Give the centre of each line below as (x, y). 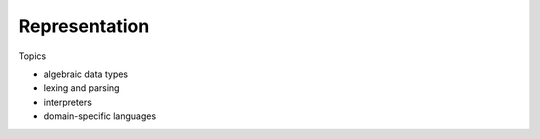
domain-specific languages (100, 116)
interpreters (67, 102)
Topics (32, 56)
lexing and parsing (81, 88)
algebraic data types (86, 74)
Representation (84, 26)
